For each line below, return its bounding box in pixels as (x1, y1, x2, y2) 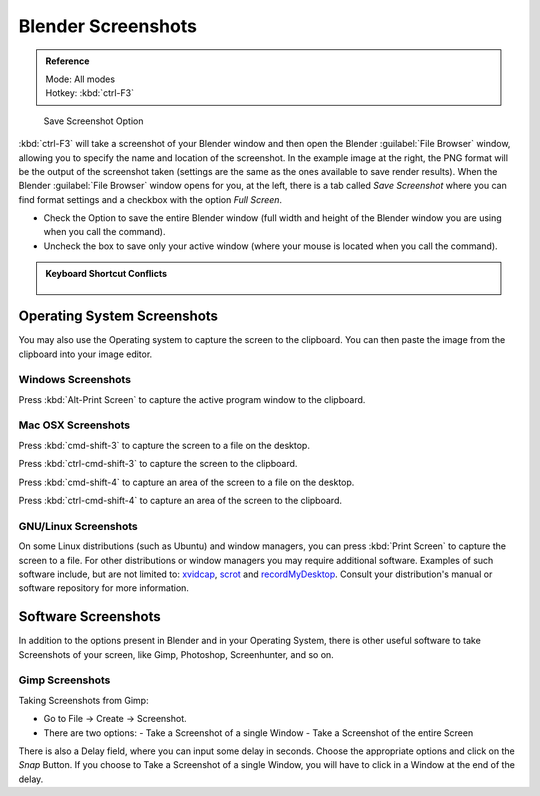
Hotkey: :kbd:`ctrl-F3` (45, 87, 135, 99)
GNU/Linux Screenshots (18, 519, 139, 533)
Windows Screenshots (18, 373, 132, 387)
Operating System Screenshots (18, 308, 219, 325)
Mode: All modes (45, 73, 115, 85)
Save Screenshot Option (43, 115, 144, 127)
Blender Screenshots (18, 15, 197, 37)
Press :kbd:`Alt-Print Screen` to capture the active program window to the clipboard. (18, 393, 366, 405)
